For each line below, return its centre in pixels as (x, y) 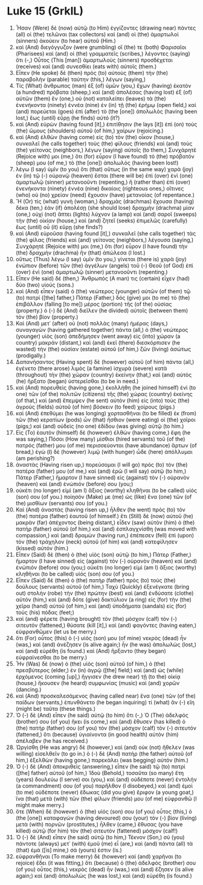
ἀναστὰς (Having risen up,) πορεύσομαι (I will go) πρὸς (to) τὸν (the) (101, 464)
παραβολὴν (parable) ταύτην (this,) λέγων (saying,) (81, 79)
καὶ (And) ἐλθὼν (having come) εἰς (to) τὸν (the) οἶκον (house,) (95, 137)
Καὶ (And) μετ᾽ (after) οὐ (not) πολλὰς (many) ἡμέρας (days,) (92, 323)
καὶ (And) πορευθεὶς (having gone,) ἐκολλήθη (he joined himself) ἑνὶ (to (106, 387)
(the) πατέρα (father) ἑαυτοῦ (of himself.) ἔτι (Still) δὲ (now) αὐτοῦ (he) (105, 516)
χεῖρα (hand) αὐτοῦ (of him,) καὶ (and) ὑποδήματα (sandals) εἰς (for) (101, 606)
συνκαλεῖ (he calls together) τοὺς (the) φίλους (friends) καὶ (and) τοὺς (104, 143)
